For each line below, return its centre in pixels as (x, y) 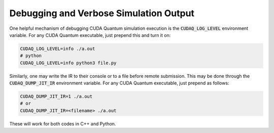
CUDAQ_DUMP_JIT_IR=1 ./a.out (56, 97)
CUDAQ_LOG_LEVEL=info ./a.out (58, 49)
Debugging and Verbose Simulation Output (102, 13)
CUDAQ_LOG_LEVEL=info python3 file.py (68, 63)
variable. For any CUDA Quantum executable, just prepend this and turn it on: (90, 35)
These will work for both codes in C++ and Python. (63, 123)
